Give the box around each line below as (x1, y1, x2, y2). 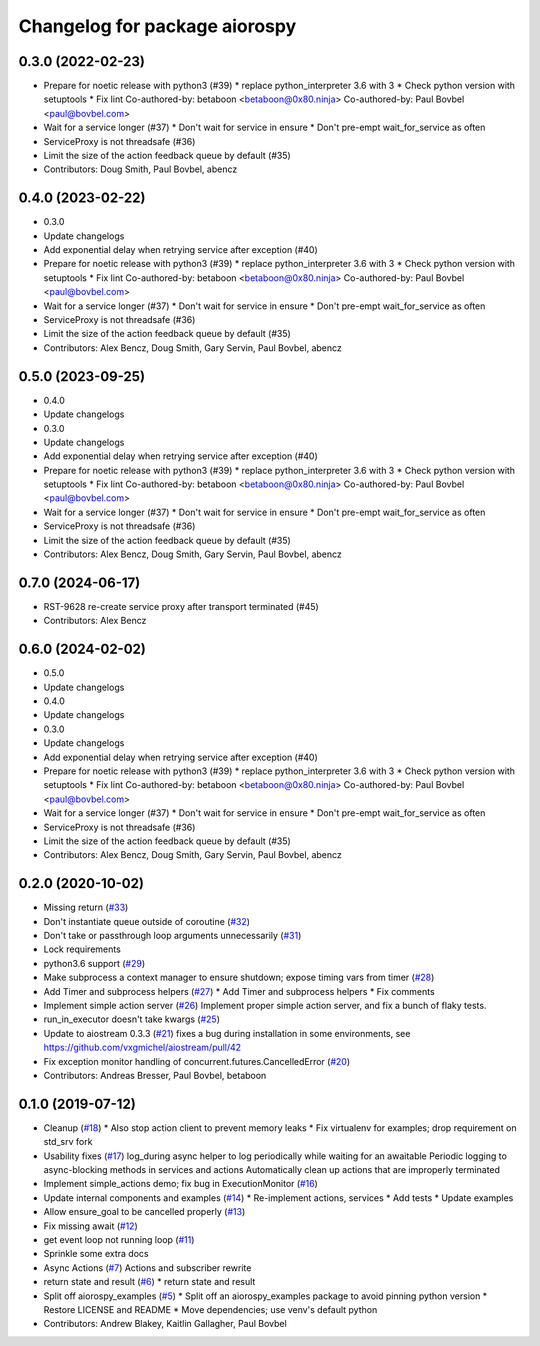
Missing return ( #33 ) (43, 901, 129, 914)
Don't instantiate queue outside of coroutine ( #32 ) (43, 915, 250, 927)
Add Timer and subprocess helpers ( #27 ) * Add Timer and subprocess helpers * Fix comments (43, 985, 435, 997)
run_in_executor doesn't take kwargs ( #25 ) (43, 1013, 220, 1025)
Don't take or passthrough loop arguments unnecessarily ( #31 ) (43, 930, 302, 941)
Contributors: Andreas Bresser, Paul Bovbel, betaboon (43, 1069, 267, 1081)
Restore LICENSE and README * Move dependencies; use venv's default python (43, 1303, 378, 1315)
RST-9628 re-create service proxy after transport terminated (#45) (43, 600, 319, 612)
